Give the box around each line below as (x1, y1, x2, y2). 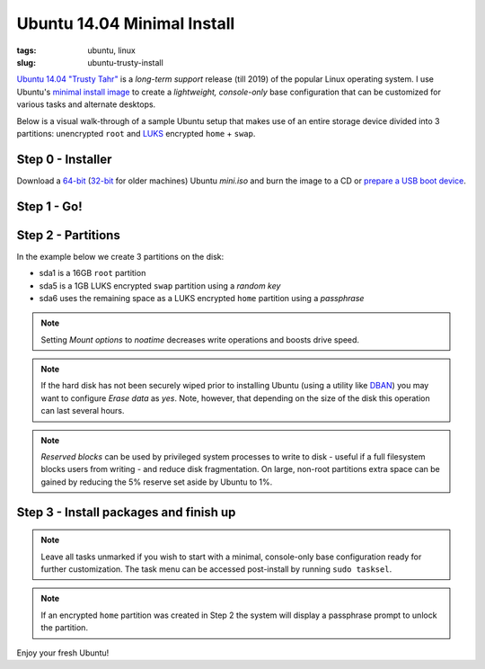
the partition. (40, 622, 89, 633)
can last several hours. (40, 406, 125, 416)
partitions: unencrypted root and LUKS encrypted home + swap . (16, 128, 256, 138)
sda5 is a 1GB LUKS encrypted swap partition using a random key (39, 280, 281, 291)
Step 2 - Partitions (16, 227, 120, 243)
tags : (16, 45, 37, 56)
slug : (16, 57, 36, 67)
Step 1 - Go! (16, 199, 83, 214)
